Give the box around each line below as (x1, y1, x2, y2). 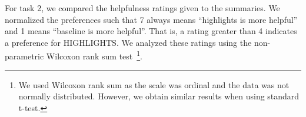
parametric (5, 50, 44, 62)
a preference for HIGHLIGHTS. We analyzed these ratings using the (5, 36, 252, 48)
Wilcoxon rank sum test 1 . (46, 48, 143, 62)
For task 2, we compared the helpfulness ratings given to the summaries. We (5, 2, 280, 14)
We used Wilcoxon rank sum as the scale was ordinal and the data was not (18, 78, 290, 91)
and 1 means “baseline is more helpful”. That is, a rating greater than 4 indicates (5, 25, 297, 37)
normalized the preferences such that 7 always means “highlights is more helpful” (5, 13, 298, 25)
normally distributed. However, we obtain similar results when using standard (18, 90, 300, 102)
